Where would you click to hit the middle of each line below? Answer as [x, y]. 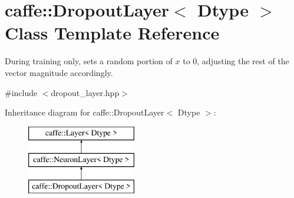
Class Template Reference [112, 33]
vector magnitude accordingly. [59, 72]
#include [21, 92]
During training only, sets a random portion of [89, 61]
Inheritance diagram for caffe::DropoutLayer [85, 112]
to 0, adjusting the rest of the [236, 61]
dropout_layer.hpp [85, 92]
